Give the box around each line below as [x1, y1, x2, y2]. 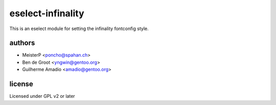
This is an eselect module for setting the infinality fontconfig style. [9, 25, 149, 32]
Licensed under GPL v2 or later [9, 93, 75, 99]
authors [9, 39, 35, 47]
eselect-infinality [9, 8, 84, 19]
